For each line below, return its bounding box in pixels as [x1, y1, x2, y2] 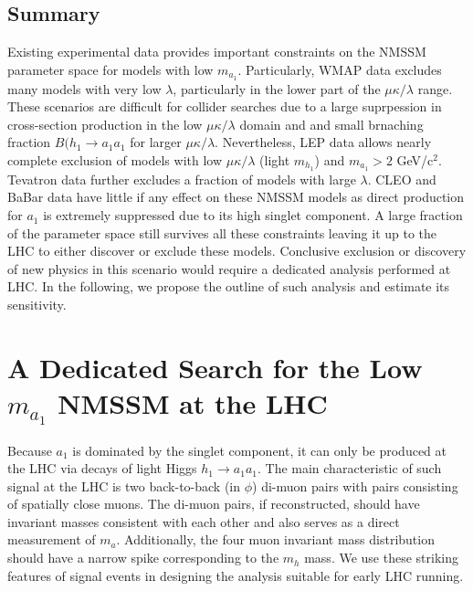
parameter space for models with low [7, 59, 214, 79]
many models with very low [7, 79, 162, 98]
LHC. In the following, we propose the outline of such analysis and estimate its [7, 277, 450, 296]
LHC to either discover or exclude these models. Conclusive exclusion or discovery [7, 241, 467, 260]
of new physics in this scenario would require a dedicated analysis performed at [7, 259, 451, 278]
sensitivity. [7, 295, 67, 314]
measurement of [7, 530, 96, 549]
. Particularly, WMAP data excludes [237, 59, 442, 79]
